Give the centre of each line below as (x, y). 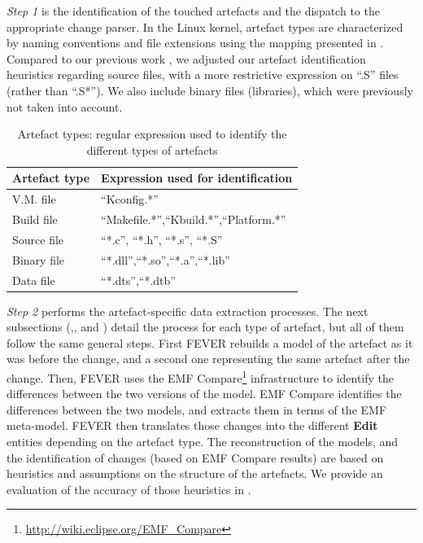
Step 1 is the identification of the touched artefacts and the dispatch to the (193, 11)
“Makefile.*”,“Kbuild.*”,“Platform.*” (194, 219)
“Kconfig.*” (130, 199)
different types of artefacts (152, 149)
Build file (35, 219)
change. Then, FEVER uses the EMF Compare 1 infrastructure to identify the (201, 377)
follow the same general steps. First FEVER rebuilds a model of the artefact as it (210, 342)
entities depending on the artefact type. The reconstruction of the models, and (203, 442)
